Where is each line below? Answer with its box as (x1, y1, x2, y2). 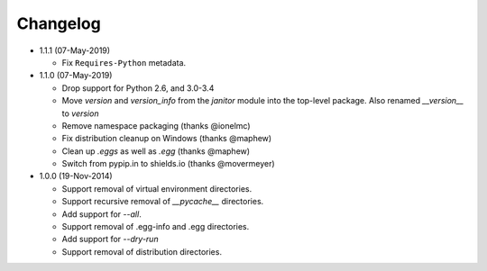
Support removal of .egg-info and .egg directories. (61, 221, 250, 232)
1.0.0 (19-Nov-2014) (39, 171, 113, 182)
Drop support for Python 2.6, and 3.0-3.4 (61, 82, 215, 94)
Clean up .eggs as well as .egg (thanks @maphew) (61, 145, 251, 157)
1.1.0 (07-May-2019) (39, 70, 113, 81)
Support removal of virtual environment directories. (61, 183, 253, 194)
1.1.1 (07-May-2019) (39, 45, 111, 56)
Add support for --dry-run (61, 234, 159, 245)
